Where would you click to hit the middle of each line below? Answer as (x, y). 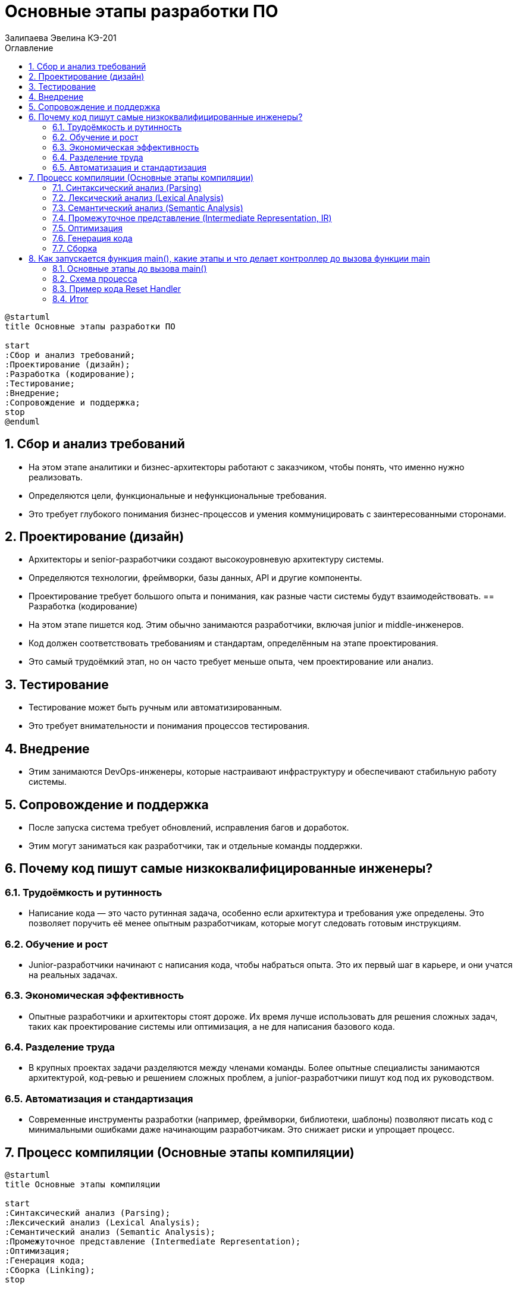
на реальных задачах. (73, 974)
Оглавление (29, 48)
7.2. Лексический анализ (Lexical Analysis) (138, 197)
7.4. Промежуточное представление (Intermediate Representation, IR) (192, 218)
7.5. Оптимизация (88, 228)
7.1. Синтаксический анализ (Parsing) (127, 187)
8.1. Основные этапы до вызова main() (130, 268)
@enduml (23, 421)
